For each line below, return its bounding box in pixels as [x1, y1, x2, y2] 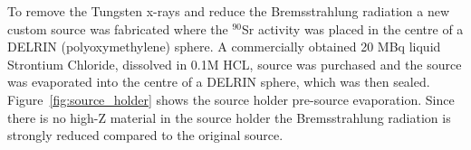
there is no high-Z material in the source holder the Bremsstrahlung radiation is [7, 108, 451, 127]
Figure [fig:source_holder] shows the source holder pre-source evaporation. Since [7, 89, 455, 108]
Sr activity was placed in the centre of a [242, 19, 464, 38]
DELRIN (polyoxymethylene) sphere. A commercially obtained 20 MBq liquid [7, 37, 441, 56]
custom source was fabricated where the [7, 19, 228, 38]
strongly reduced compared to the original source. [7, 126, 284, 145]
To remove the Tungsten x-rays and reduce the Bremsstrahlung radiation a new [7, 2, 449, 20]
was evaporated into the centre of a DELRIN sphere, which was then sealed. [7, 72, 430, 91]
